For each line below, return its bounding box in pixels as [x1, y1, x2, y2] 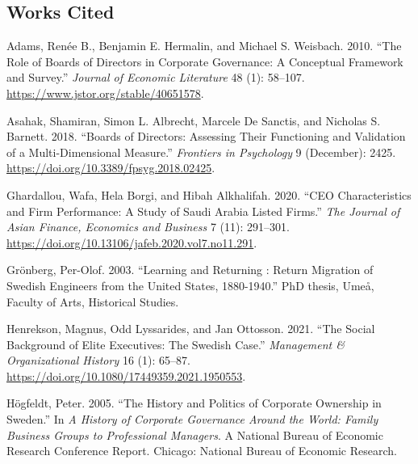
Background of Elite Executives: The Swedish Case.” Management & [6, 335, 345, 352]
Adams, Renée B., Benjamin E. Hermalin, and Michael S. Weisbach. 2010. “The [6, 37, 402, 54]
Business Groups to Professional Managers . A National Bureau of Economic [6, 426, 383, 443]
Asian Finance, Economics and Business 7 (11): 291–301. [6, 218, 290, 235]
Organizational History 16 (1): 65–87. [6, 352, 190, 369]
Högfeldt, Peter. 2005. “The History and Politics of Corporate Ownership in [6, 394, 382, 411]
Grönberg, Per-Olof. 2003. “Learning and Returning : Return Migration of [6, 261, 374, 278]
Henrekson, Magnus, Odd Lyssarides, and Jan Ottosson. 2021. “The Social [6, 320, 375, 337]
